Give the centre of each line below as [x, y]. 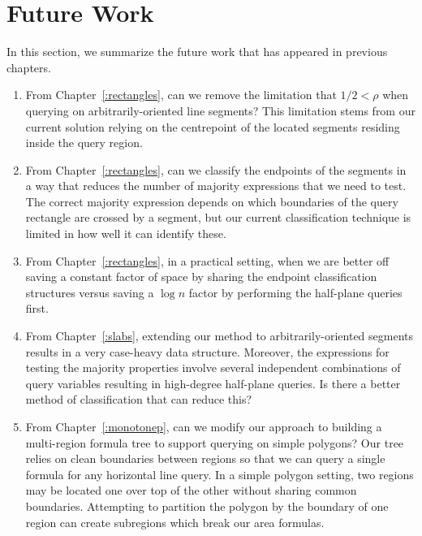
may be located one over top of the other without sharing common [191, 490]
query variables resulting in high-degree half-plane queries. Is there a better [213, 383]
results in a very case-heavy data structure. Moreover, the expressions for [207, 351]
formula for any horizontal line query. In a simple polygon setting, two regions [220, 474]
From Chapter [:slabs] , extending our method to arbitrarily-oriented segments [220, 336]
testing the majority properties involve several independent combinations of [213, 367]
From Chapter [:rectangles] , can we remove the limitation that [181, 95]
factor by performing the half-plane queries [295, 292]
